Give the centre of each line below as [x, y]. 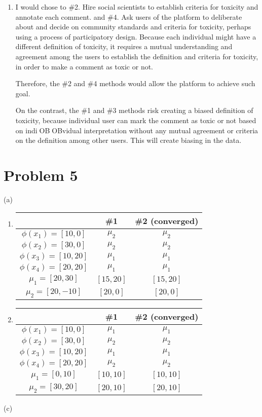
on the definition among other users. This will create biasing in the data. [128, 140]
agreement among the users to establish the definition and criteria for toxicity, [137, 56]
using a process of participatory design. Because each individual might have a [136, 36]
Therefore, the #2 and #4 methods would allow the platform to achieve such [135, 83]
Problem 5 [41, 175]
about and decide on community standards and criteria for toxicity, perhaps [133, 27]
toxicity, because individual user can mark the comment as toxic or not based [136, 120]
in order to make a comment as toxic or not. [84, 66]
